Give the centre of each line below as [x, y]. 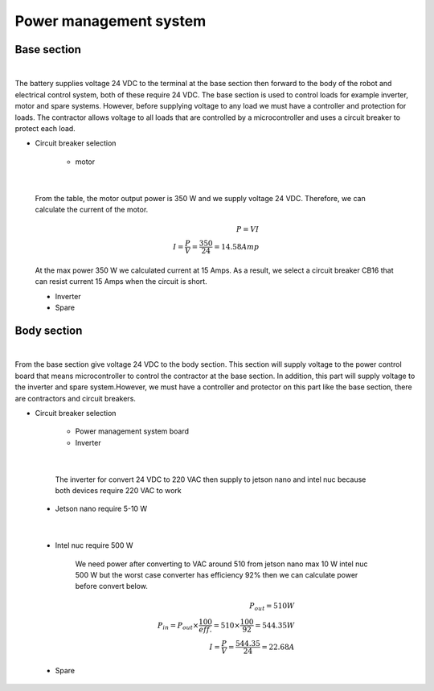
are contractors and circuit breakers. [76, 398]
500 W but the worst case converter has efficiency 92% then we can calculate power [217, 574]
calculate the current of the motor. [92, 209]
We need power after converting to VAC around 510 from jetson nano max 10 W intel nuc [221, 564]
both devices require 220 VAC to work [118, 490]
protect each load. [45, 129]
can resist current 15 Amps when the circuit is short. [121, 282]
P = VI [248, 230]
